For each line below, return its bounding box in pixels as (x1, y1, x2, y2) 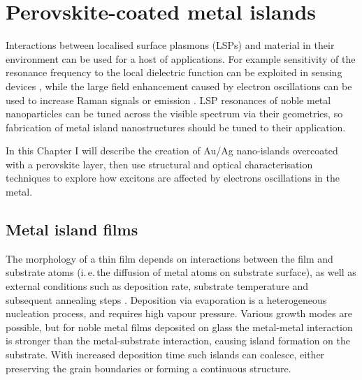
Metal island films (6, 219, 138, 240)
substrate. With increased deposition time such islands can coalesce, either (6, 347, 325, 362)
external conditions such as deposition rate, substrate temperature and (6, 279, 309, 293)
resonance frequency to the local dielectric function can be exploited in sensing (6, 65, 342, 80)
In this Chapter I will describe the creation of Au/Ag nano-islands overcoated (6, 143, 338, 158)
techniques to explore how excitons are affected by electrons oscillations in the (6, 170, 340, 185)
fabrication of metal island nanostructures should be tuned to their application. (6, 119, 346, 134)
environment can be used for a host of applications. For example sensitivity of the (6, 51, 356, 66)
